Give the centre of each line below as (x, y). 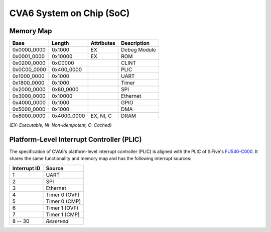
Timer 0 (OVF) (63, 195)
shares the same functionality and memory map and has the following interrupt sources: (100, 159)
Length (60, 43)
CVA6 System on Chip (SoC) (70, 13)
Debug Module (139, 50)
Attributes (103, 43)
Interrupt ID (26, 168)
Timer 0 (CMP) (63, 201)
